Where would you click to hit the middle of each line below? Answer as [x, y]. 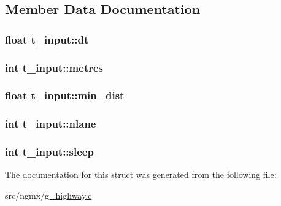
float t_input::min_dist [65, 95]
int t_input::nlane [51, 124]
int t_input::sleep [49, 152]
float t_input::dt [47, 39]
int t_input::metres [54, 67]
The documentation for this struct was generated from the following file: [141, 174]
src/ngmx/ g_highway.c [48, 195]
